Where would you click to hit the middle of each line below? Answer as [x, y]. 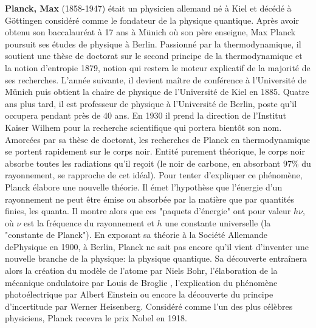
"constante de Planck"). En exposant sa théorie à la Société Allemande [136, 235]
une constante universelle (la [218, 222]
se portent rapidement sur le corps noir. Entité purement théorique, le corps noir [155, 151]
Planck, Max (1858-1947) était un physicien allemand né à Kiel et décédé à [148, 8]
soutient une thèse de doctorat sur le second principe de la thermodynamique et [154, 56]
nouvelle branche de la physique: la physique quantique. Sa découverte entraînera [156, 258]
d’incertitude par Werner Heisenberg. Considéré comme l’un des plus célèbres [149, 306]
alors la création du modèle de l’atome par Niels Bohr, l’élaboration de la [141, 270]
